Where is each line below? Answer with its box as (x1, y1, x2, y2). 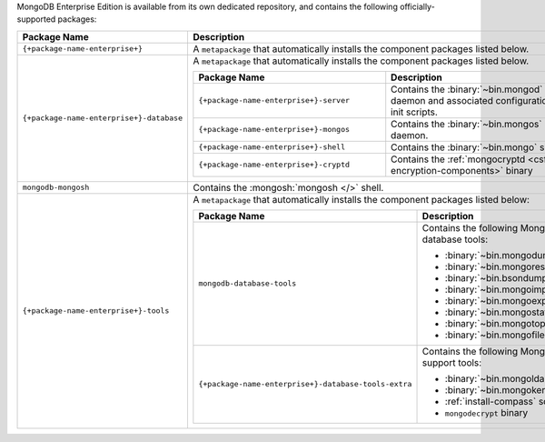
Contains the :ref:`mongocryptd (391, 153, 526, 166)
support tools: (421, 356, 482, 368)
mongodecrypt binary (444, 406, 529, 418)
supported (16, 14, 56, 25)
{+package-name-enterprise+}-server (198, 95, 350, 105)
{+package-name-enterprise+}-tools (22, 306, 170, 316)
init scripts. (391, 105, 438, 118)
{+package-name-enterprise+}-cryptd (198, 160, 350, 170)
